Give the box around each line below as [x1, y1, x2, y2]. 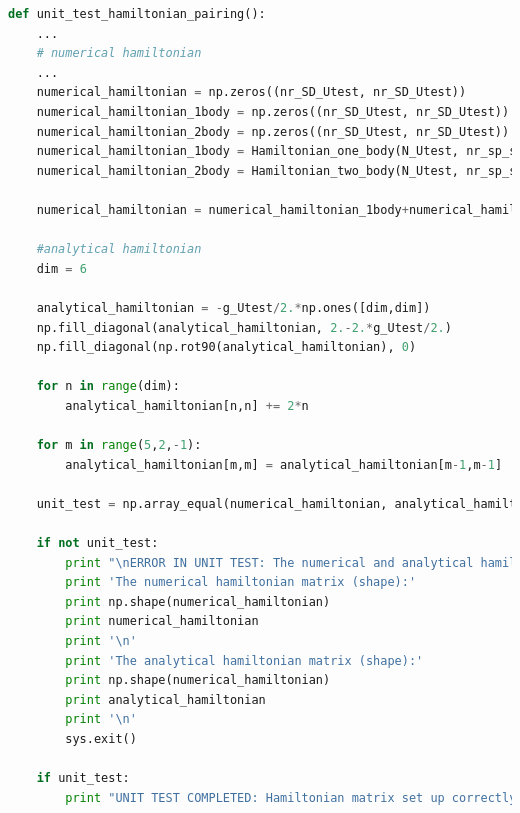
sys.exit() [65, 731, 137, 746]
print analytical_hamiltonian [65, 692, 266, 707]
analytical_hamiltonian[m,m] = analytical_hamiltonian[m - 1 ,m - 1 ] [65, 457, 503, 472]
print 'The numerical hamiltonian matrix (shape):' [65, 575, 417, 590]
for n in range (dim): [36, 379, 180, 394]
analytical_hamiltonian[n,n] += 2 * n [65, 398, 309, 413]
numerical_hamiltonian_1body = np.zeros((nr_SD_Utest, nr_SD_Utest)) [36, 104, 510, 119]
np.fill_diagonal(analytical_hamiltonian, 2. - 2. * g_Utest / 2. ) [36, 320, 452, 335]
